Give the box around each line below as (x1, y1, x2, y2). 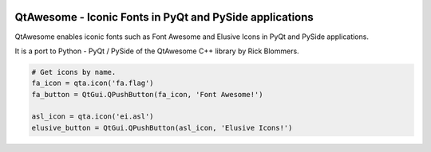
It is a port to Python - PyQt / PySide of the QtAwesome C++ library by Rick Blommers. (14, 46, 299, 56)
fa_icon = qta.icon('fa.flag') (31, 79, 155, 88)
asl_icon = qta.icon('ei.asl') (31, 112, 155, 121)
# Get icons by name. (31, 68, 117, 76)
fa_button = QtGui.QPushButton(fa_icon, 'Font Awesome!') (31, 90, 263, 99)
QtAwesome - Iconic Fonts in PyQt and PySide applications (14, 10, 314, 24)
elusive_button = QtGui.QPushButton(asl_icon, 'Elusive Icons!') (31, 123, 293, 132)
